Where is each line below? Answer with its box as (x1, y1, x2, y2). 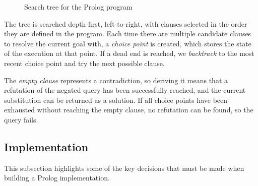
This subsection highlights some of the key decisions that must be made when (4, 162, 244, 173)
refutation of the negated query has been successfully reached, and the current (4, 85, 246, 95)
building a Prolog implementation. (4, 172, 110, 183)
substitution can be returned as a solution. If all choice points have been (4, 94, 228, 105)
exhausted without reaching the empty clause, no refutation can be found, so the (4, 104, 253, 115)
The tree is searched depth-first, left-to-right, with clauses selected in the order (4, 18, 247, 29)
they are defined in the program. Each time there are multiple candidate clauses (4, 28, 251, 39)
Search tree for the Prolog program (24, 2, 133, 12)
